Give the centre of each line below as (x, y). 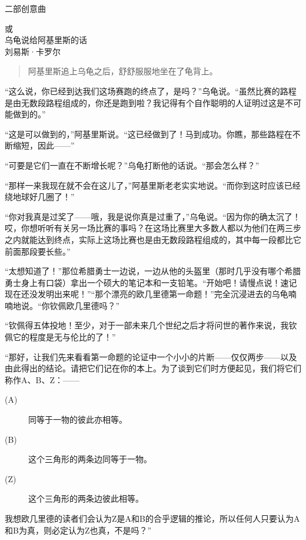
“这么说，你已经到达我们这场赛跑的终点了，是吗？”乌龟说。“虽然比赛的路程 (151, 90)
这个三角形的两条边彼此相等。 (86, 498)
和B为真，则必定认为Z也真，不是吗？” (78, 530)
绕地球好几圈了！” (40, 197)
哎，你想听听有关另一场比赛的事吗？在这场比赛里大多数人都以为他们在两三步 (153, 228)
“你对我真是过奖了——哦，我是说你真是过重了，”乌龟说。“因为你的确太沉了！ (153, 216)
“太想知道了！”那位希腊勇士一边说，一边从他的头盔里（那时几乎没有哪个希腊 (153, 271)
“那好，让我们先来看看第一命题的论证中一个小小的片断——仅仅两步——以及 (151, 356)
